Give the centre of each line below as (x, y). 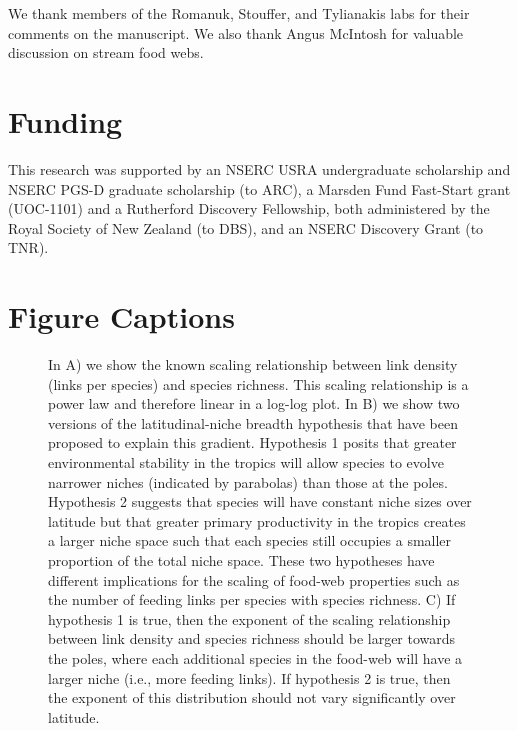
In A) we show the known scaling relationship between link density (253, 364)
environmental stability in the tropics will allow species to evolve (246, 461)
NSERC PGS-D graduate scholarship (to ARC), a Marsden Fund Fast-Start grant (259, 188)
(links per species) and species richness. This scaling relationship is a (258, 383)
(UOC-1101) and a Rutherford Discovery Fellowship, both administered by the (249, 208)
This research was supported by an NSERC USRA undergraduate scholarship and (259, 168)
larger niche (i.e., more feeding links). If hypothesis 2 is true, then (249, 677)
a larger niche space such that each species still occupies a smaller (250, 540)
